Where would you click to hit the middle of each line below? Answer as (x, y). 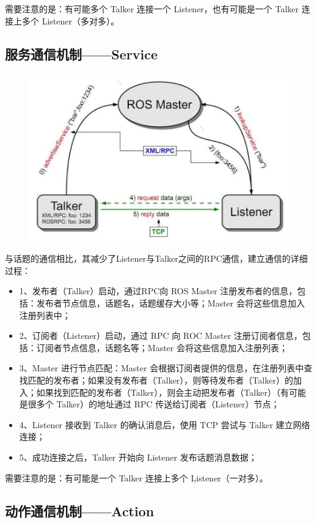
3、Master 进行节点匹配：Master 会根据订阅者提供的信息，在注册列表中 (162, 368)
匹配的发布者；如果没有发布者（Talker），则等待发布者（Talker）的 (160, 380)
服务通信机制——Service (81, 54)
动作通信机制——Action (80, 510)
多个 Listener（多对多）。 (70, 20)
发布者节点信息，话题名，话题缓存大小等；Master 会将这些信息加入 (170, 302)
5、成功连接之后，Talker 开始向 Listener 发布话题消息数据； (138, 457)
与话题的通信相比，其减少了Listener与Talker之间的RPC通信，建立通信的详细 (156, 258)
